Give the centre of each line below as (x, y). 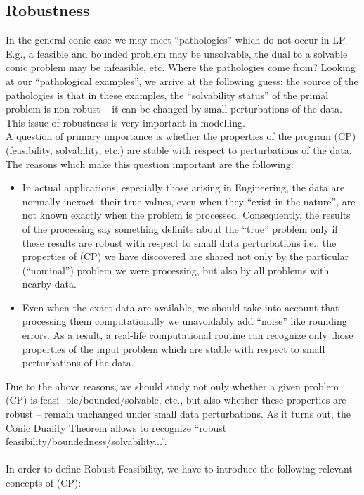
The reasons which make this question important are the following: (150, 163)
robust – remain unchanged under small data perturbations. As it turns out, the (178, 414)
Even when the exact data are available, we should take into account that (181, 307)
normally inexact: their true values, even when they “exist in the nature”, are (189, 201)
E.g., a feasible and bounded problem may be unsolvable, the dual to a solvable (177, 53)
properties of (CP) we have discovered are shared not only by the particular (186, 256)
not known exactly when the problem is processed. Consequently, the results (186, 215)
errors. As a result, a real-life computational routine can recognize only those (188, 335)
